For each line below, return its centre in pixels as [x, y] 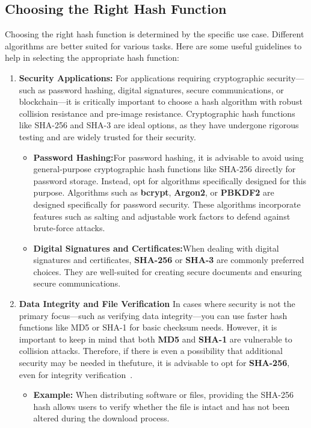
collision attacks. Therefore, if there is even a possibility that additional [151, 351]
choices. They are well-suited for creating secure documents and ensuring [168, 271]
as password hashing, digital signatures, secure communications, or [161, 89]
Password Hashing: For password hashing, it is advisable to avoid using [168, 157]
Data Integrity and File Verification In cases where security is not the [157, 304]
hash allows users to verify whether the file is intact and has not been [162, 406]
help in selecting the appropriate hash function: [92, 57]
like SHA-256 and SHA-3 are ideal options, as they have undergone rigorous [159, 125]
